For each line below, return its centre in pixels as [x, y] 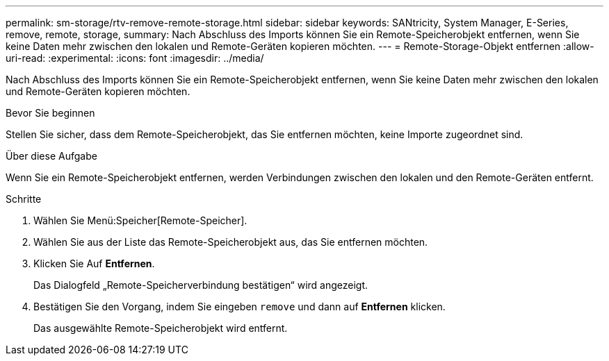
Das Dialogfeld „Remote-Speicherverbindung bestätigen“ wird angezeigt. [201, 285]
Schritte [24, 199]
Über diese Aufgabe [51, 156]
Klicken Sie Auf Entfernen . [94, 263]
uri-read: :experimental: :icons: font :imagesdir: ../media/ [135, 58]
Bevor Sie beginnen [50, 113]
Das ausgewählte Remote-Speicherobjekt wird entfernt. [161, 328]
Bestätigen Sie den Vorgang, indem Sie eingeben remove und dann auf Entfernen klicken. [239, 307]
